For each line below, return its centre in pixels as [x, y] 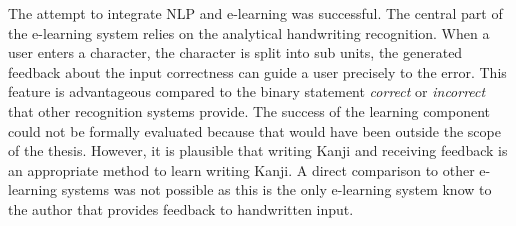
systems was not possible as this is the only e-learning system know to [276, 189]
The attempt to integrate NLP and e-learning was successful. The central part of [255, 13]
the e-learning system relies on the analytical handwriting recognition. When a [249, 32]
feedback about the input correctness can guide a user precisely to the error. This [257, 71]
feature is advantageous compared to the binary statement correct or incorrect [247, 91]
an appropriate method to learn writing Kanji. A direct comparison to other [241, 169]
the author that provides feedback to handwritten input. [181, 208]
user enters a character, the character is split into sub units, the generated [235, 52]
